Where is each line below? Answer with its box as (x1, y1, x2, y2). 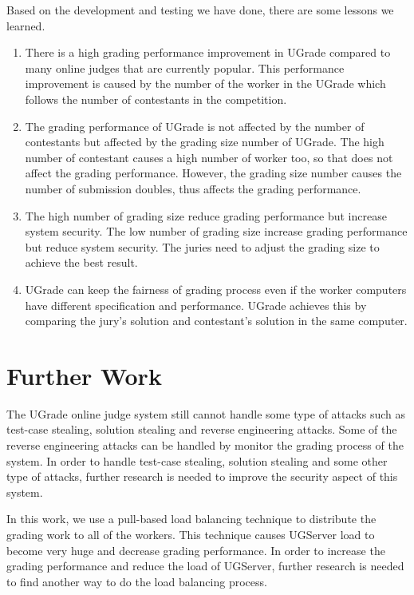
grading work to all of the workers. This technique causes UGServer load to (6, 526, 375, 542)
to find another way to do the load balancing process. (6, 573, 267, 589)
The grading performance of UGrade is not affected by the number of (25, 117, 365, 134)
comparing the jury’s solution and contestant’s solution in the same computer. (25, 312, 408, 329)
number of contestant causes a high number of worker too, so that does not (25, 149, 393, 165)
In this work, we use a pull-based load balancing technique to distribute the (6, 510, 377, 527)
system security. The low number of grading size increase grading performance (25, 223, 408, 240)
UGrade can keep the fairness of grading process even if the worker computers (25, 280, 407, 297)
